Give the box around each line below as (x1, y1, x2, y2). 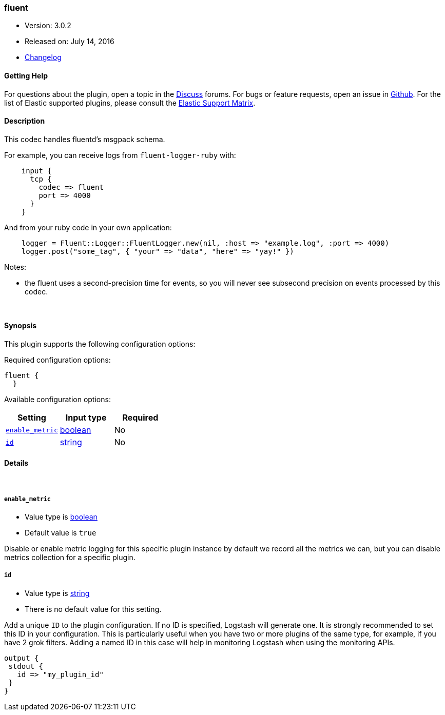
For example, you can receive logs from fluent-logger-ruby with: (4, 150, 236, 160)
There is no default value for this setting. (25, 604, 162, 613)
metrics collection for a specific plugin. (4, 553, 136, 562)
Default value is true (25, 528, 96, 538)
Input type (65, 412, 107, 423)
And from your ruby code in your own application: (4, 223, 172, 232)
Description (4, 116, 45, 126)
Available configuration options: (4, 395, 111, 404)
